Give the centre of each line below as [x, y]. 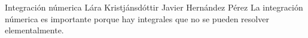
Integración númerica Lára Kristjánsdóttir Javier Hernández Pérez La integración [154, 7]
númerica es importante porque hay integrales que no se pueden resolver [137, 18]
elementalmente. [34, 30]
